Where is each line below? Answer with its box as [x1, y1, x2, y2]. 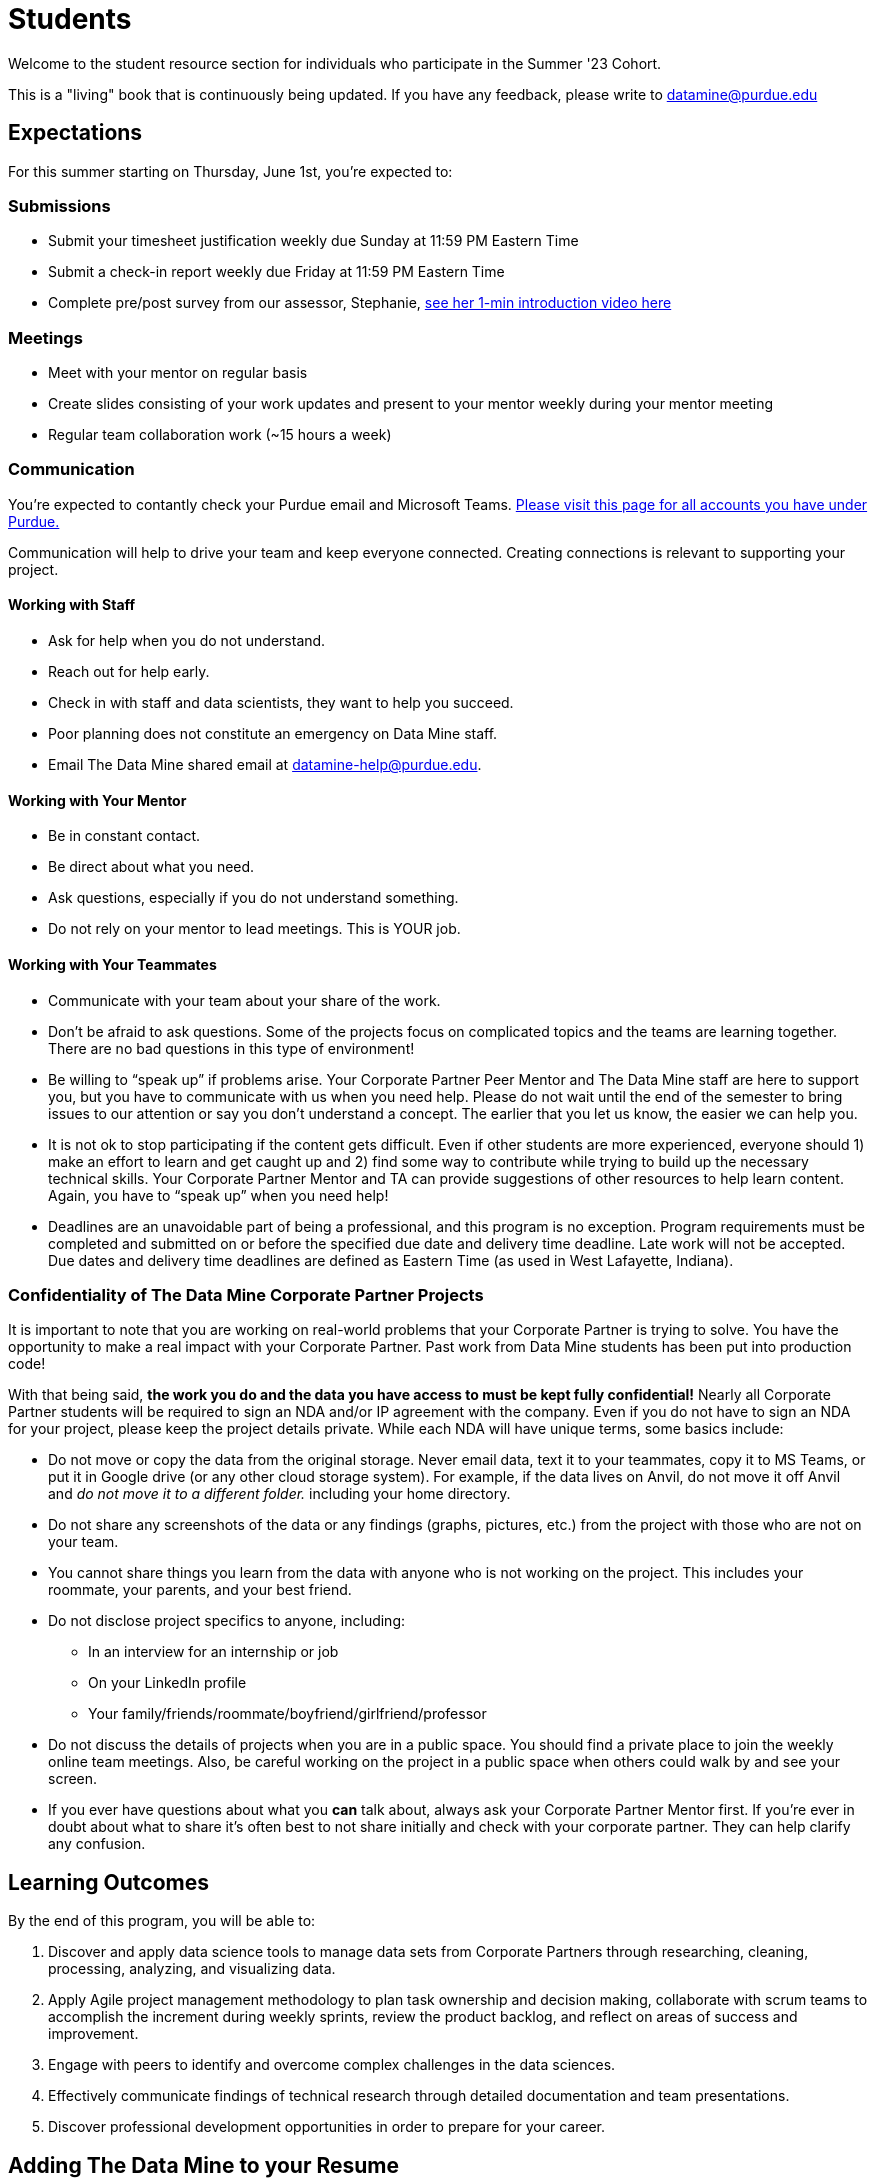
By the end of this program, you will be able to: [8, 1912, 316, 1930]
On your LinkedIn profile [88, 1674, 247, 1692]
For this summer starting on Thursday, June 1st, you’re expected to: [8, 162, 453, 180]
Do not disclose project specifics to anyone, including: [48, 1612, 406, 1630]
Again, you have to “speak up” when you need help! [48, 1186, 389, 1204]
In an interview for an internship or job [88, 1643, 339, 1661]
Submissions [8, 195, 111, 216]
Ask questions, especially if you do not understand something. [48, 889, 459, 907]
